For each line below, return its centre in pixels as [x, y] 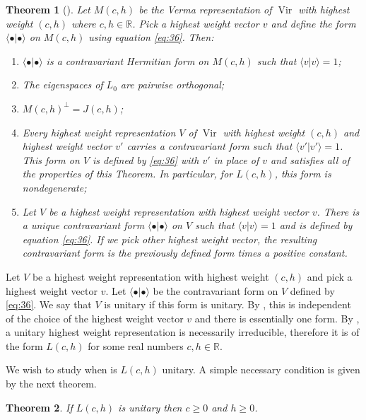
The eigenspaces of [63, 84]
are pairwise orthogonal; [172, 84]
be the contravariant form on [216, 290]
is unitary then [150, 407]
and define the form [313, 23]
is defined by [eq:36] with [146, 159]
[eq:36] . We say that [49, 304]
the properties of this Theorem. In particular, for [128, 174]
